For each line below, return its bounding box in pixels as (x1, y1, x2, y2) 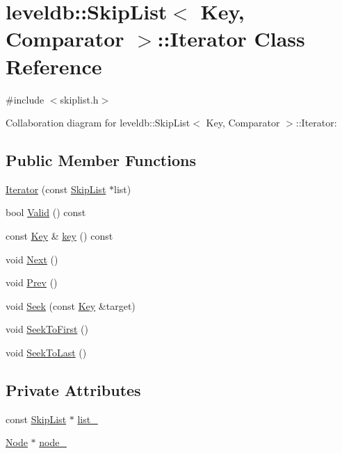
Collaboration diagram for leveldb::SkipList (6, 115, 190, 130)
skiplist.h (60, 92, 99, 106)
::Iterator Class (157, 24, 305, 53)
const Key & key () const (6, 229, 113, 243)
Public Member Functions (6, 149, 196, 171)
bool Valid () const (6, 205, 86, 220)
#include (6, 92, 44, 106)
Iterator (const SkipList (6, 181, 106, 196)
